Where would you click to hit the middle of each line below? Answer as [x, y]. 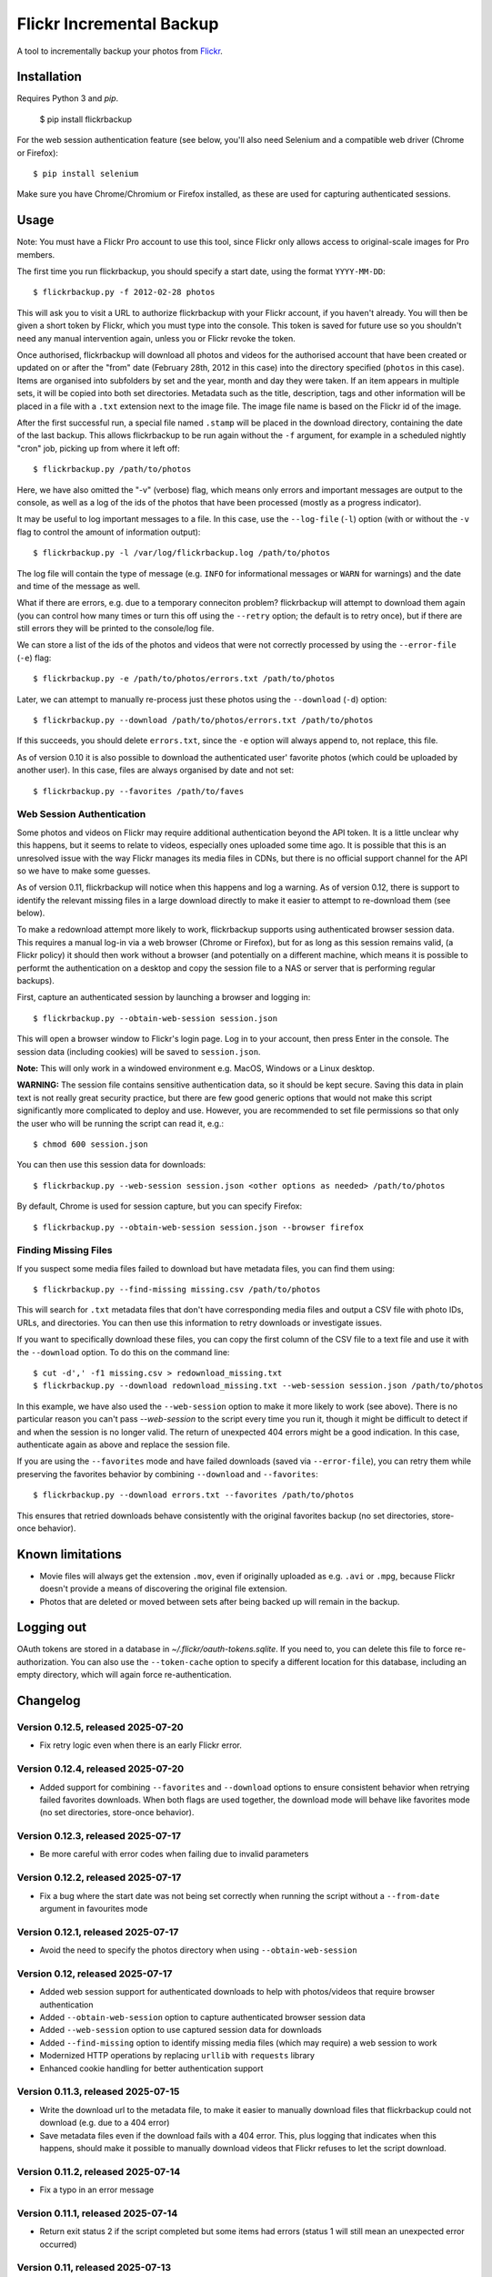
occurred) [58, 2244]
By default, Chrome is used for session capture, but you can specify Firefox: [160, 1206]
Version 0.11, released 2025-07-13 [94, 2268]
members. [36, 254]
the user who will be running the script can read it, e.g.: [120, 1123]
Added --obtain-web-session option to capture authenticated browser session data [202, 2017]
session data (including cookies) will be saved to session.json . [139, 1051]
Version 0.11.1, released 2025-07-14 [97, 2213]
